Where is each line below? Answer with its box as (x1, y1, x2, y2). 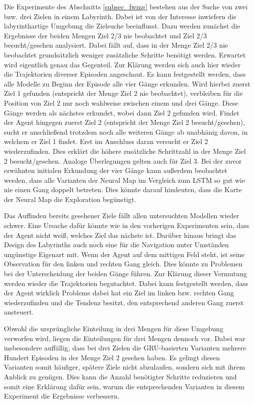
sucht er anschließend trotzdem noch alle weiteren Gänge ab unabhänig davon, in (4, 126, 248, 137)
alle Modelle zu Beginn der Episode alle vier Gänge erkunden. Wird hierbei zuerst (4, 78, 251, 88)
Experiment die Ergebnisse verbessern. (4, 391, 120, 401)
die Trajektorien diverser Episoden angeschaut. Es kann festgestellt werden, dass (4, 69, 246, 79)
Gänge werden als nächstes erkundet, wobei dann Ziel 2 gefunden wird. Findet (4, 107, 240, 117)
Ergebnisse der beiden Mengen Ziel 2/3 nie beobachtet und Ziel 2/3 (4, 30, 207, 40)
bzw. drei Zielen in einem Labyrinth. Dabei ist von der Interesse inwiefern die (4, 11, 237, 21)
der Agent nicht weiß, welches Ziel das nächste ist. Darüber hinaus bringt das (4, 230, 236, 240)
